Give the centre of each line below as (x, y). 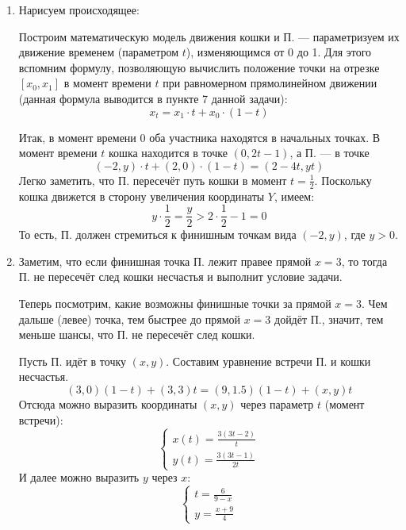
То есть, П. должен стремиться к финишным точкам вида (157, 234)
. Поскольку (343, 180)
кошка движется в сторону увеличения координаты (142, 196)
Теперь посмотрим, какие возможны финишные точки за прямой (175, 303)
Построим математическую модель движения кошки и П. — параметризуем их (209, 36)
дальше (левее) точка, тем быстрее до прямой (130, 319)
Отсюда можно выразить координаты (108, 403)
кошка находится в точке (168, 153)
